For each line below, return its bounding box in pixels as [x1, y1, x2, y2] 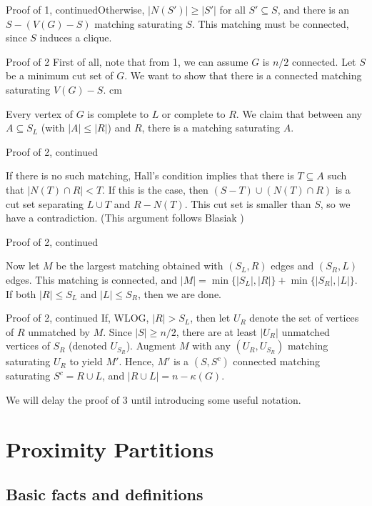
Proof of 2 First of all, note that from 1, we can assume [6, 54, 248, 69]
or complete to [161, 106, 226, 121]
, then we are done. [137, 286, 221, 301]
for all [219, 2, 246, 16]
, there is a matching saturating [141, 120, 281, 135]
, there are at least [176, 324, 257, 339]
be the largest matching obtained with [56, 258, 223, 273]
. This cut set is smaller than [184, 196, 311, 211]
